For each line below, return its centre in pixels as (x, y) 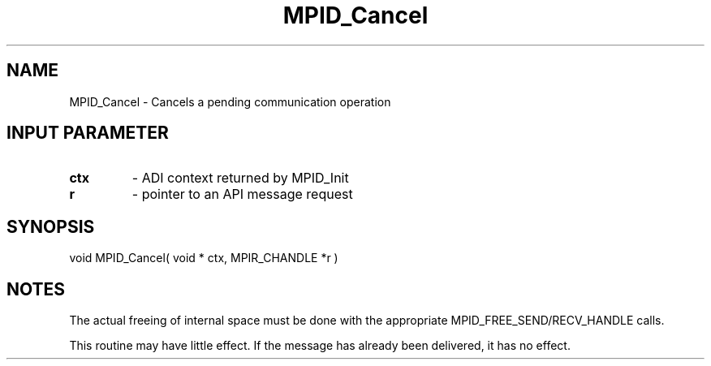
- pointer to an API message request (242, 194)
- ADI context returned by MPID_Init (240, 178)
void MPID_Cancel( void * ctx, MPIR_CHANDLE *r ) (204, 258)
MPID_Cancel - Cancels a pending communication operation (230, 101)
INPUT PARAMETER (88, 133)
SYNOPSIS (51, 226)
